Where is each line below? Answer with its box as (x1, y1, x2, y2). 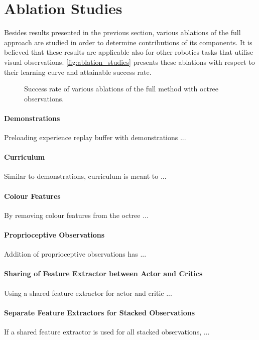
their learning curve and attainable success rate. (4, 66, 152, 77)
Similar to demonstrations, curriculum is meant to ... (4, 171, 167, 181)
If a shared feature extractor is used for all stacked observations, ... (4, 326, 210, 337)
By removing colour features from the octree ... (4, 209, 149, 220)
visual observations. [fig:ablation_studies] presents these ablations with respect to (4, 56, 255, 67)
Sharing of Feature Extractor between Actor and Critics (4, 268, 203, 279)
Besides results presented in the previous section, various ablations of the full (4, 27, 241, 38)
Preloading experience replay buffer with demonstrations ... (4, 132, 186, 143)
